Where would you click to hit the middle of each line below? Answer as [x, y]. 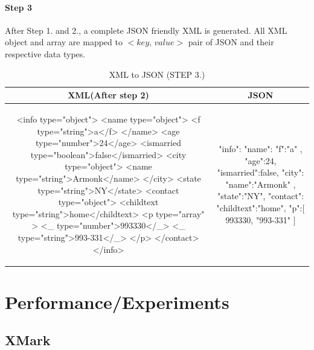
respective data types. [45, 53]
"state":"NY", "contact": [261, 196]
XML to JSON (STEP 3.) [157, 74]
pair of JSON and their [231, 42]
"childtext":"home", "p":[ [261, 207]
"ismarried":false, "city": [261, 172]
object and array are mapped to [64, 42]
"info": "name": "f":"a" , [261, 148]
